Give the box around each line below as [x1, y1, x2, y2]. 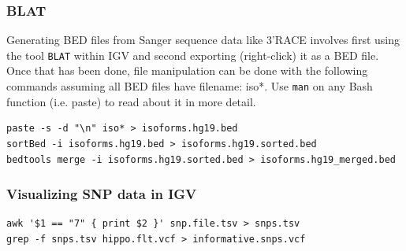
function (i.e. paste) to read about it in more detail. [6, 93, 256, 109]
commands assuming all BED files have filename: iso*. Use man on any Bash [6, 78, 373, 94]
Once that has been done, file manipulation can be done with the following [6, 62, 368, 79]
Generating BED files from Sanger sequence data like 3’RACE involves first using [6, 31, 400, 48]
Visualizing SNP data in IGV [6, 184, 197, 204]
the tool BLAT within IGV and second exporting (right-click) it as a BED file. [6, 46, 379, 63]
